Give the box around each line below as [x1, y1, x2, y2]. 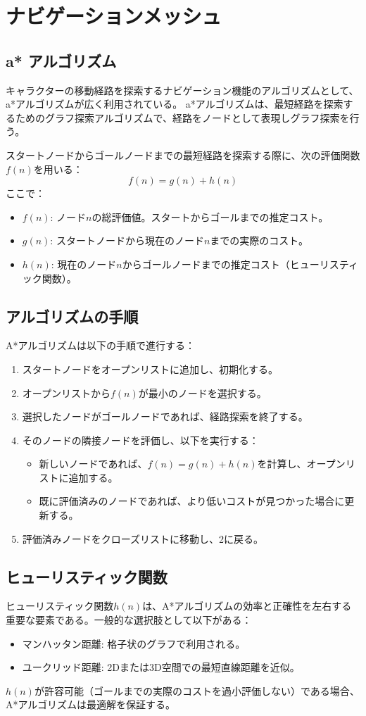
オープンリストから [22, 385, 111, 400]
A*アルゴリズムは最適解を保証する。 [6, 697, 176, 712]
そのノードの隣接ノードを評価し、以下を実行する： [22, 432, 259, 447]
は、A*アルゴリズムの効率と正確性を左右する [142, 598, 352, 613]
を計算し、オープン [257, 456, 346, 471]
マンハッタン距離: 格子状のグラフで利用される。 [22, 636, 246, 651]
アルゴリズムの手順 [6, 305, 139, 327]
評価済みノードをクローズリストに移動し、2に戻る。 [22, 531, 264, 546]
